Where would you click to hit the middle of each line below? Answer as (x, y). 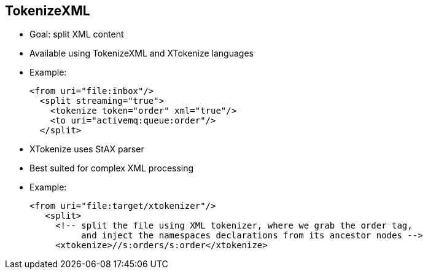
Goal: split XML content (77, 34)
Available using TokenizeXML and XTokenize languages (142, 53)
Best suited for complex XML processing (112, 168)
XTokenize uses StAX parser (87, 149)
